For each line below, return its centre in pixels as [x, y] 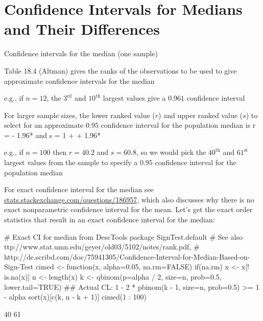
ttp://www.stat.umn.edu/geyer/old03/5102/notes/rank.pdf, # [102, 247]
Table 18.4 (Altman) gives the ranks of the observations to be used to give [121, 70]
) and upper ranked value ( [201, 115]
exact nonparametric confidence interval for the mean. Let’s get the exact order [128, 209]
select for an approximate [44, 125]
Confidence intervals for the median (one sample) [81, 53]
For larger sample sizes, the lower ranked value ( [80, 115]
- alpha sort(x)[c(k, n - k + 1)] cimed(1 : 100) [75, 297]
